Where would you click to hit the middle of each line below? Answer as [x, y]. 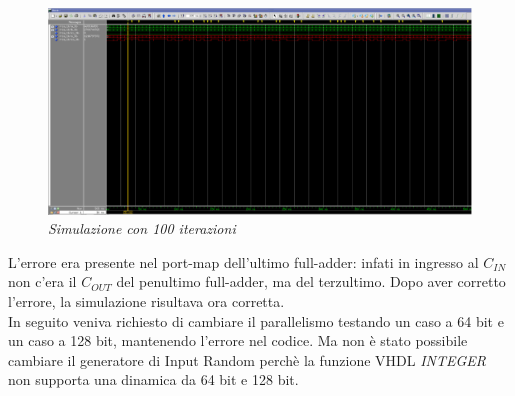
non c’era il [42, 281]
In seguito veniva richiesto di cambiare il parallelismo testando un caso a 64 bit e [256, 320]
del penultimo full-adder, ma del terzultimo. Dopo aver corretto [311, 281]
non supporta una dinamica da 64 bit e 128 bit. [153, 379]
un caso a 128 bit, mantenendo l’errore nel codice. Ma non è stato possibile [238, 340]
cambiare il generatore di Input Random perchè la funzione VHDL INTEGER [247, 359]
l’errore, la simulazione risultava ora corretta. [146, 300]
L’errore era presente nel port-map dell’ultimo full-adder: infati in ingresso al [243, 261]
